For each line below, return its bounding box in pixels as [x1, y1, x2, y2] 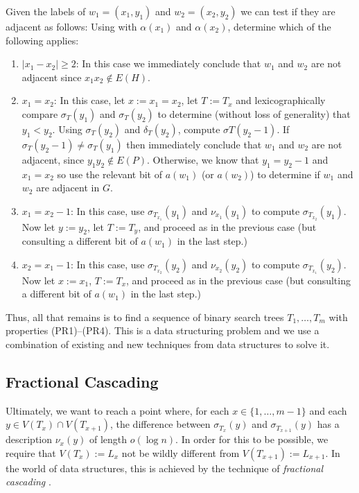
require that [6, 445, 56, 460]
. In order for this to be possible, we [175, 432, 329, 447]
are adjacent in [36, 180, 100, 195]
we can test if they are [240, 4, 335, 18]
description [6, 432, 53, 447]
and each [309, 403, 347, 417]
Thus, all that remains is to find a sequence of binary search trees [6, 309, 284, 324]
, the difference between [110, 417, 211, 431]
